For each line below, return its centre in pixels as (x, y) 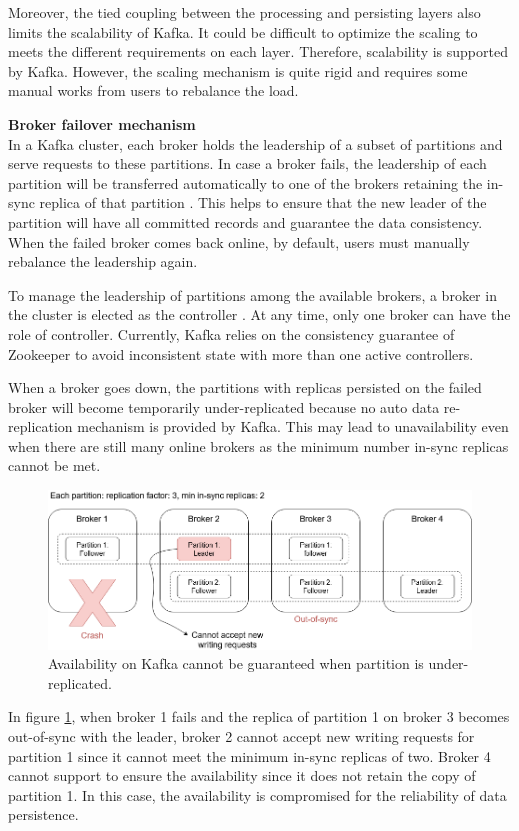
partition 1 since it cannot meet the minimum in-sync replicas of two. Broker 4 (249, 755)
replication (40, 426)
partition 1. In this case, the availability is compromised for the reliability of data (257, 794)
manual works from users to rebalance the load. (153, 90)
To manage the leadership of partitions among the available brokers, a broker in (252, 294)
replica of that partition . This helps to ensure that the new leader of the (263, 202)
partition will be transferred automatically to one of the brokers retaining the (245, 182)
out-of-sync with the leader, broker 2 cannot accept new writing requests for (241, 736)
